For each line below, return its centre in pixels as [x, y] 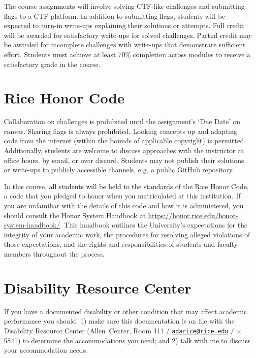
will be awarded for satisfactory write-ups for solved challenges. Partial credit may [128, 35]
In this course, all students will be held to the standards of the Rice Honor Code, [126, 186]
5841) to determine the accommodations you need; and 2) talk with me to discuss [127, 340]
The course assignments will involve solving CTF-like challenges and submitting [124, 6]
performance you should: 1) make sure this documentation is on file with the [119, 321]
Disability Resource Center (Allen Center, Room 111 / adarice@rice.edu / [119, 330]
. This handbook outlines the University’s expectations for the [154, 225]
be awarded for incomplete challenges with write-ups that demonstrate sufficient [125, 45]
